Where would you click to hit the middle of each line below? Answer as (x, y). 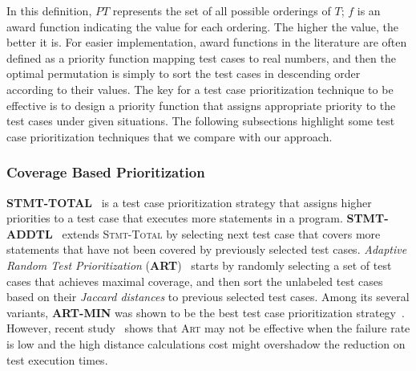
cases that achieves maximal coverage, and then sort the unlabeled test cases (195, 281)
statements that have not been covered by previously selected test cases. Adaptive (207, 249)
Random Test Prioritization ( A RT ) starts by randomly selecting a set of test (199, 265)
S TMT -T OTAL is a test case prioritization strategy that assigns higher (189, 202)
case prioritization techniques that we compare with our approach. (170, 136)
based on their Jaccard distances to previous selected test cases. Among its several (208, 297)
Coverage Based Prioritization (106, 172)
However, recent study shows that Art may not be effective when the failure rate (208, 328)
